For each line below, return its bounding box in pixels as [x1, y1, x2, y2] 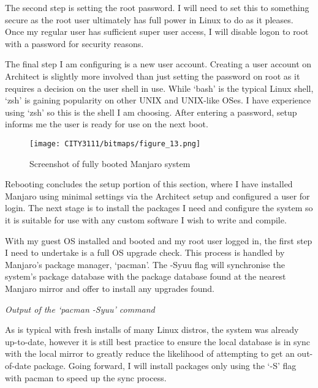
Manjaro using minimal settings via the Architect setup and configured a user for [5, 189, 310, 202]
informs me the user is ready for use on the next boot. [5, 118, 208, 130]
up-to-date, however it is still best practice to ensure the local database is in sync [5, 335, 310, 348]
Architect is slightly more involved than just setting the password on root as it [5, 69, 300, 82]
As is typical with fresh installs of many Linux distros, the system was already [5, 323, 299, 336]
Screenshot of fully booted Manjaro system [29, 157, 191, 170]
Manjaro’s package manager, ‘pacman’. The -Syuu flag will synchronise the [5, 258, 285, 270]
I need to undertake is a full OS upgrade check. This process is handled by [5, 246, 285, 259]
